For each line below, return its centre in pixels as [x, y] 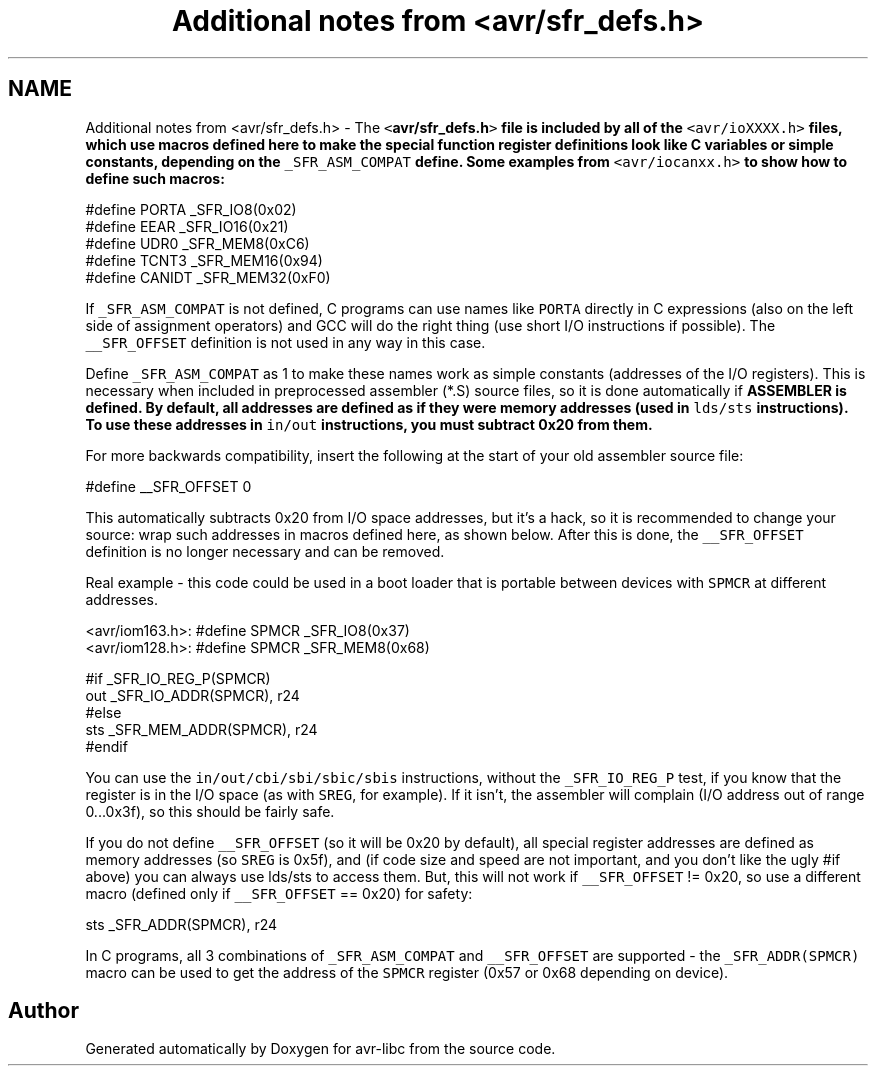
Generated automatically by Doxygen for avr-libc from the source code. [320, 1049]
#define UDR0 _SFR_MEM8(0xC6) [197, 243]
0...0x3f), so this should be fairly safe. [210, 811]
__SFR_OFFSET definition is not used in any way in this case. [285, 342]
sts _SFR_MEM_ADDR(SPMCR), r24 [201, 729]
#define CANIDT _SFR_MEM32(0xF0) [208, 277]
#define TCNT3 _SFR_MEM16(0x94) [204, 260]
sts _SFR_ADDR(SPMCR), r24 [181, 924]
